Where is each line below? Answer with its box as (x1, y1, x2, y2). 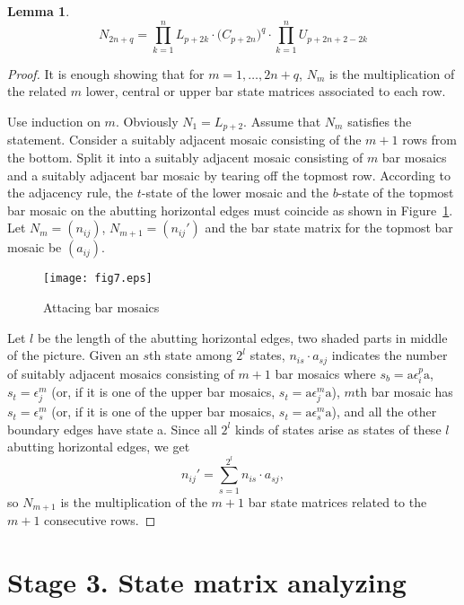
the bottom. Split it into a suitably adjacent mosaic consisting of (7, 147, 363, 166)
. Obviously (115, 111, 179, 130)
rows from (402, 130, 457, 149)
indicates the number (331, 346, 448, 364)
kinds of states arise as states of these (234, 419, 442, 438)
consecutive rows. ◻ (44, 511, 156, 530)
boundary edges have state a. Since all (7, 419, 217, 438)
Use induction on (7, 111, 101, 130)
